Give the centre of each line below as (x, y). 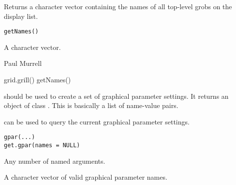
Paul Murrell (23, 63)
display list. (21, 16)
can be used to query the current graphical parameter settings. (97, 121)
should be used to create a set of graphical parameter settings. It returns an (116, 96)
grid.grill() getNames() (37, 80)
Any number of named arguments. (55, 161)
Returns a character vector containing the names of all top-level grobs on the (118, 6)
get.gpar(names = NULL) (42, 146)
